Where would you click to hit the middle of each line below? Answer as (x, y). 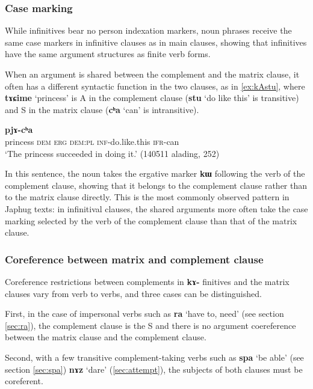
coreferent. (24, 381)
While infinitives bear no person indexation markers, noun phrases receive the (148, 30)
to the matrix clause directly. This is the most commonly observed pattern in (147, 197)
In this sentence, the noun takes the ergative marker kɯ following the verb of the (155, 173)
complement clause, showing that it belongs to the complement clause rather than (156, 185)
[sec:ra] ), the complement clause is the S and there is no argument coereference (150, 325)
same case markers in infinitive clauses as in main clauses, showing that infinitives (156, 42)
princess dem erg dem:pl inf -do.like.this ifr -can (92, 141)
